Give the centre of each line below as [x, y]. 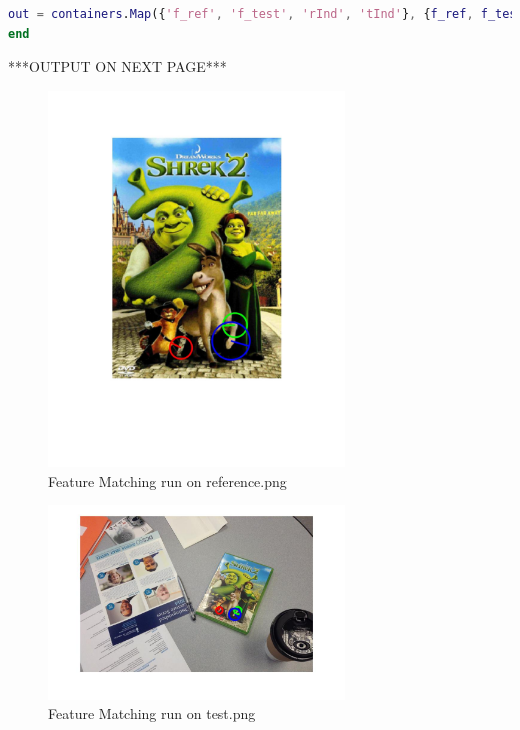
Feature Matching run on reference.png [167, 480]
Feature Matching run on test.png [152, 713]
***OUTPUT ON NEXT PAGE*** [117, 66]
